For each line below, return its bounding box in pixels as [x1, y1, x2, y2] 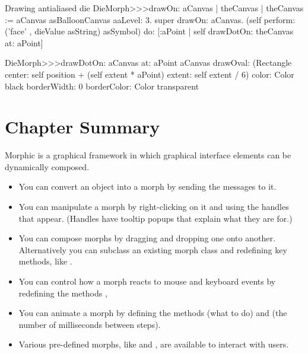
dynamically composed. [5, 160, 90, 173]
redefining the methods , [18, 286, 107, 299]
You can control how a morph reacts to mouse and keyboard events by [18, 275, 276, 288]
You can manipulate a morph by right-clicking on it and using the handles [18, 200, 289, 213]
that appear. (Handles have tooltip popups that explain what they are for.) [18, 212, 293, 224]
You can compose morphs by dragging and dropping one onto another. [18, 232, 275, 244]
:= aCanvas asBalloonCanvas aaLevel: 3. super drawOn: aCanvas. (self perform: [5, 13, 296, 25]
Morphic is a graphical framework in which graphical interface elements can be [5, 149, 291, 161]
